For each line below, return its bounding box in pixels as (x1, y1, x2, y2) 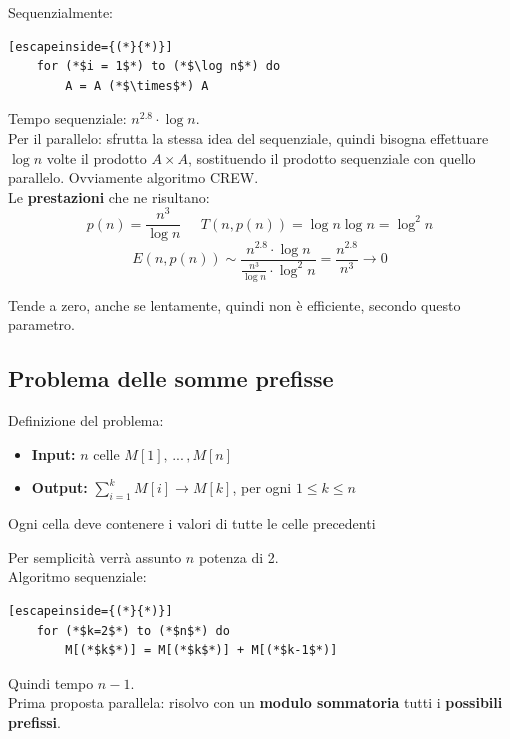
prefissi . (8, 711, 61, 732)
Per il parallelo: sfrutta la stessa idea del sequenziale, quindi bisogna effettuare (8, 127, 489, 148)
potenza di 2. (198, 546, 279, 567)
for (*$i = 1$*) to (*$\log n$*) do (36, 59, 281, 74)
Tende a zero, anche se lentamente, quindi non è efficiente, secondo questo (8, 294, 461, 315)
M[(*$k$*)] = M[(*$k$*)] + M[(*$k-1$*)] (65, 643, 338, 658)
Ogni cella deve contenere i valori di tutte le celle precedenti (8, 513, 376, 534)
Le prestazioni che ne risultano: (8, 186, 210, 207)
